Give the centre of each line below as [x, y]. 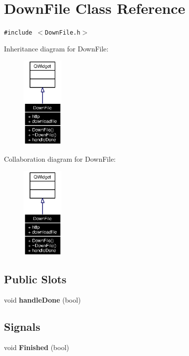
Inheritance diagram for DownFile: [56, 48]
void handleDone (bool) [42, 300]
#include [18, 33]
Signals [22, 327]
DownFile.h [63, 33]
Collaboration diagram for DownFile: [60, 158]
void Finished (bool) [37, 347]
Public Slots [35, 279]
